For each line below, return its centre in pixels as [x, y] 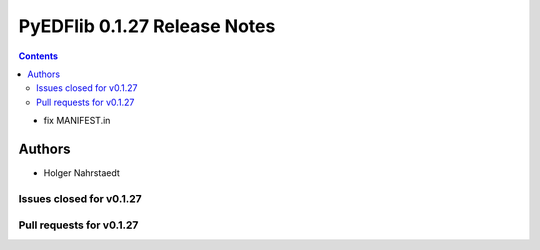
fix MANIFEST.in [77, 121]
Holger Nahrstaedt [81, 173]
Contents [38, 56]
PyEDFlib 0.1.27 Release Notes [147, 26]
